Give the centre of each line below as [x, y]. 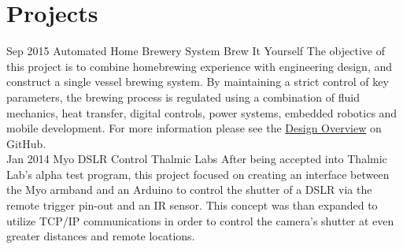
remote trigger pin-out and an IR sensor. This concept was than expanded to [192, 205]
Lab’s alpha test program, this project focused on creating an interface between [198, 174]
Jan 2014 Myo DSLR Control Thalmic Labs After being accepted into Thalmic [197, 159]
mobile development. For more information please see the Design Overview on [194, 128]
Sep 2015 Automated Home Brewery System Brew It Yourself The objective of [196, 51]
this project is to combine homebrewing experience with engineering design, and [199, 66]
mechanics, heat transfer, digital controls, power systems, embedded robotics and [202, 112]
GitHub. [26, 143]
